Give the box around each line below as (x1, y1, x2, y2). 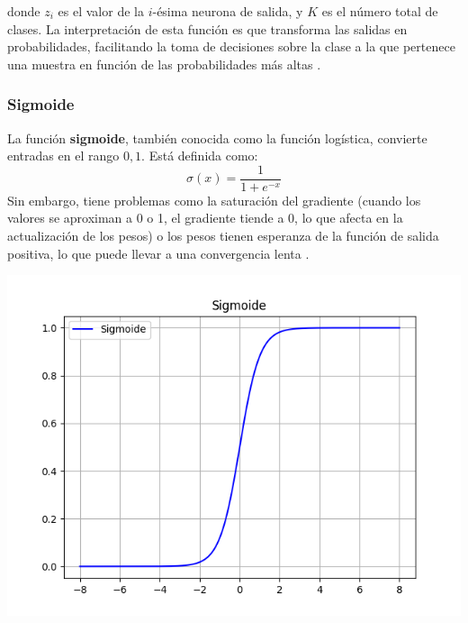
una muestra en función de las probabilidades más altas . (7, 54, 321, 73)
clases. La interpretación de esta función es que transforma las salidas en (7, 19, 408, 38)
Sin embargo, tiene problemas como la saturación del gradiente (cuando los (7, 190, 421, 209)
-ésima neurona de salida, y (152, 2, 303, 20)
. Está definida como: (141, 146, 258, 165)
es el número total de (321, 2, 438, 20)
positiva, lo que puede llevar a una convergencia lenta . (7, 243, 310, 262)
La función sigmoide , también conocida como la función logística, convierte (7, 128, 427, 147)
